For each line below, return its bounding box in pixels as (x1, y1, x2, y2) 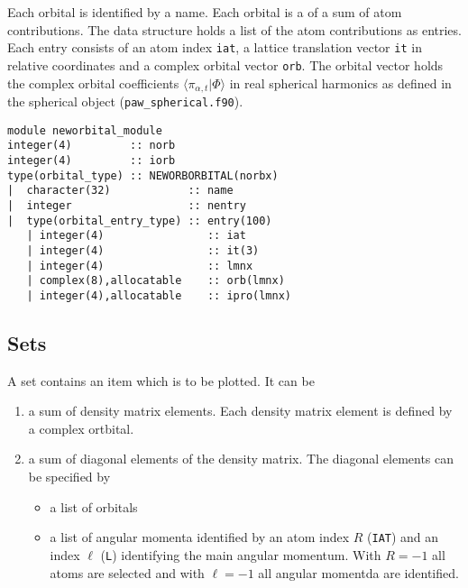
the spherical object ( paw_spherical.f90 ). (7, 91, 243, 110)
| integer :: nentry (7, 198, 246, 212)
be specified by (28, 467, 111, 486)
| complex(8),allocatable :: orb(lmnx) (26, 274, 285, 288)
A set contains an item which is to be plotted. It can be (7, 371, 315, 390)
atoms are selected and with (50, 563, 205, 582)
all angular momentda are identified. (258, 563, 459, 582)
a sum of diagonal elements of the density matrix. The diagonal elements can (28, 449, 454, 468)
